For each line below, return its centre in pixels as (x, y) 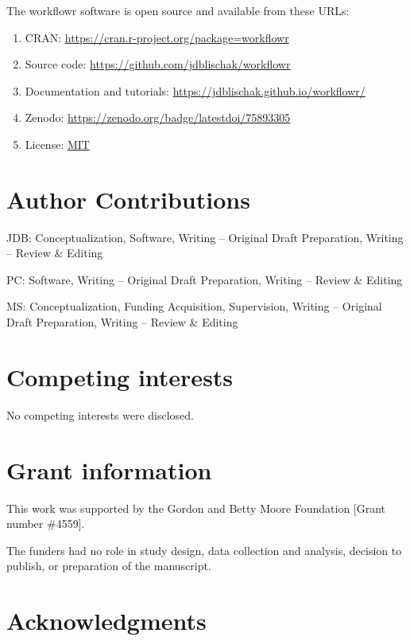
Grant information (109, 469)
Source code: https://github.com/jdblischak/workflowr (158, 64)
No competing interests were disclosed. (101, 414)
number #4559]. (46, 524)
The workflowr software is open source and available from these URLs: (178, 10)
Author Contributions (128, 199)
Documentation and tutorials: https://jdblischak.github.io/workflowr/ (195, 90)
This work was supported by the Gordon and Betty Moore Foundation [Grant (196, 508)
